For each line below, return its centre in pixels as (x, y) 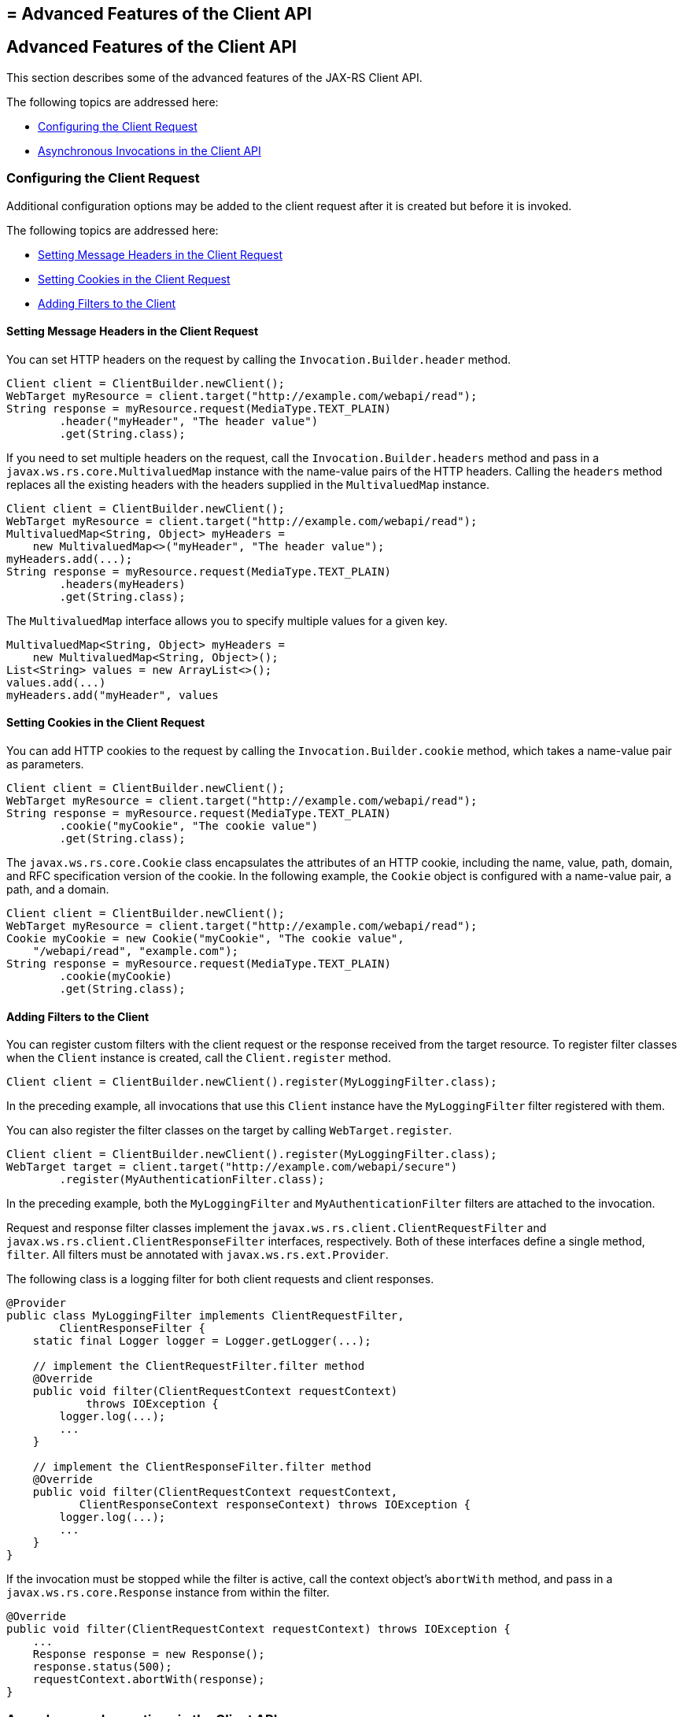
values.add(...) (56, 682)
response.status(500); (102, 1667)
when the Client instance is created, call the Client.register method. (199, 1058)
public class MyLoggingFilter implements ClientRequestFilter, (205, 1316)
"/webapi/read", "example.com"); (136, 951)
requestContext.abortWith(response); (149, 1680)
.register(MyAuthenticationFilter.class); (192, 1180)
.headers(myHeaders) (122, 584)
